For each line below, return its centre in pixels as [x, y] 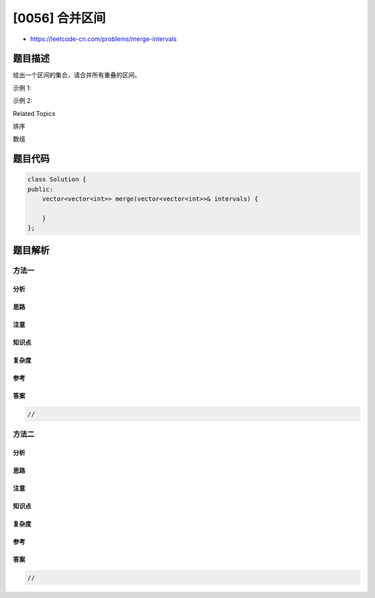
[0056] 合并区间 [59, 18]
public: [40, 189]
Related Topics [34, 113]
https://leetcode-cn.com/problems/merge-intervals [103, 39]
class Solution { [57, 180]
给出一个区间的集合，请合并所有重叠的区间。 [77, 75]
